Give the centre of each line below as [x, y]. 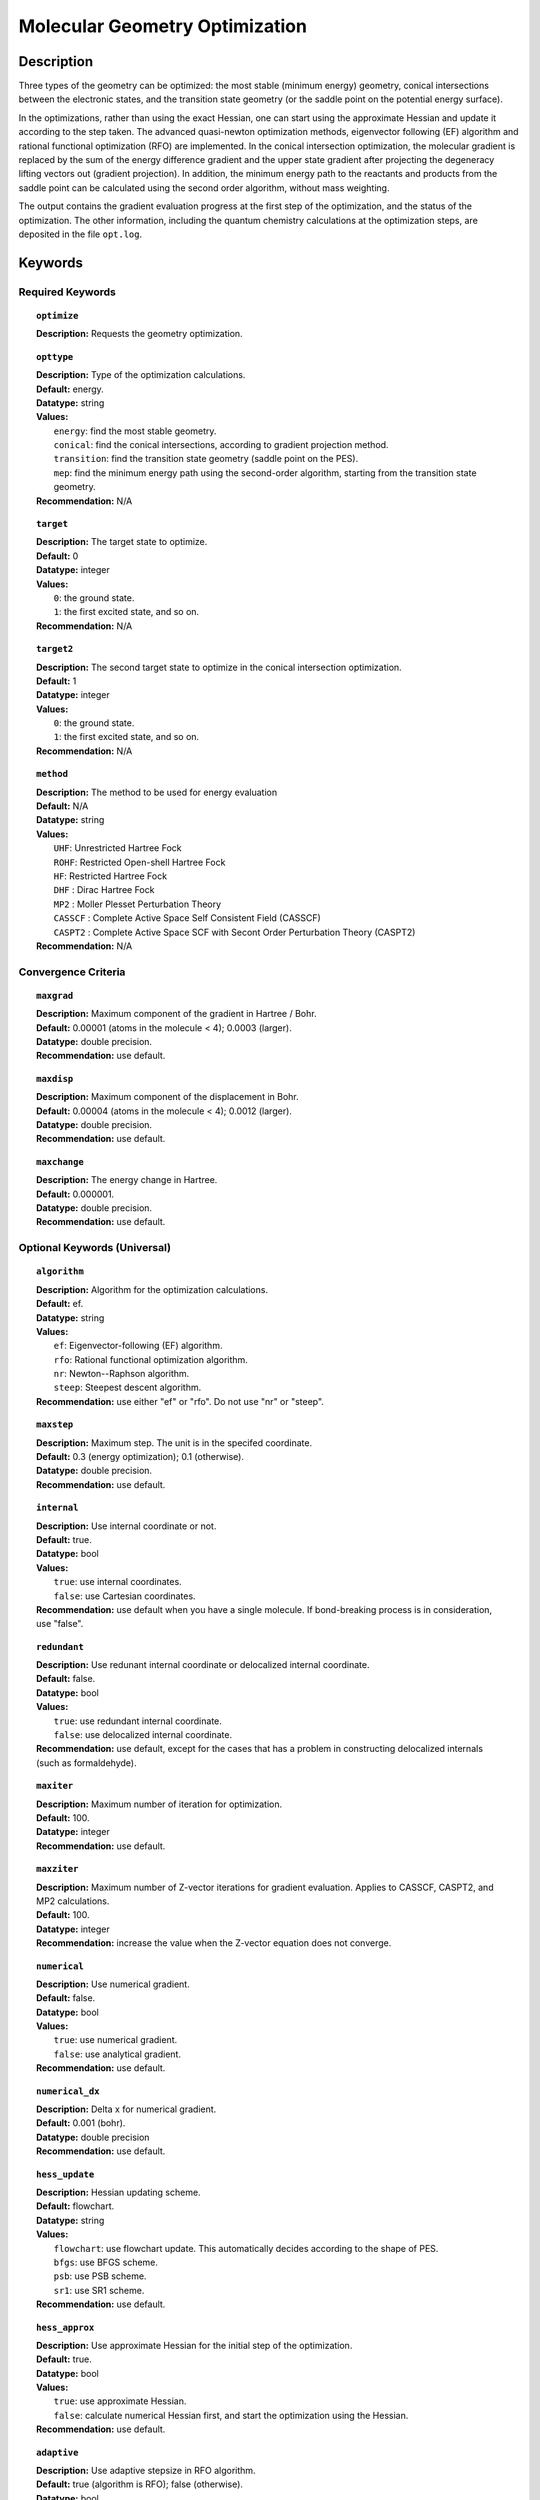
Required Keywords [67, 292]
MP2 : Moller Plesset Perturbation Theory [137, 904]
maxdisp [55, 1078]
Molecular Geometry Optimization [162, 26]
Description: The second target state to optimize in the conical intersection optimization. [219, 667]
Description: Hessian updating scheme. [118, 2192]
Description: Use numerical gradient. [113, 1984]
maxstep [55, 1424]
